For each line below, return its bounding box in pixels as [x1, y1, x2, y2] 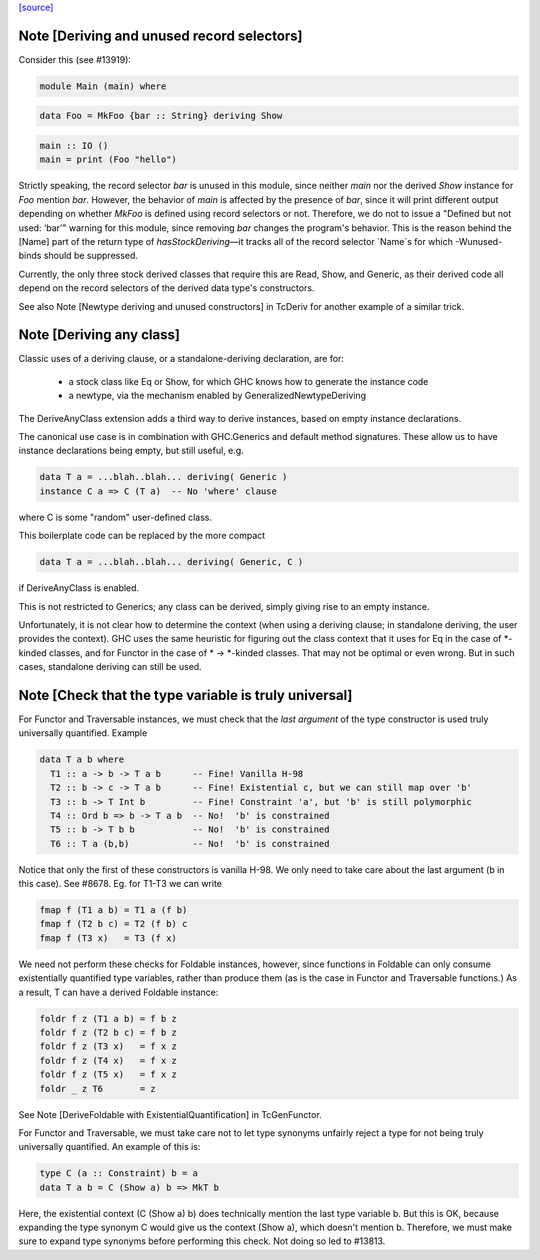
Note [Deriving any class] [18, 326, 180, 344]
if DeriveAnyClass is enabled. [18, 582, 140, 594]
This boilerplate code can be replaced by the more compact [18, 530, 266, 542]
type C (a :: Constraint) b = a [39, 1168, 199, 1179]
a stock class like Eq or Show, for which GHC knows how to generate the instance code [68, 375, 429, 387]
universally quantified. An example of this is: [18, 1141, 201, 1153]
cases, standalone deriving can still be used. [18, 661, 202, 673]
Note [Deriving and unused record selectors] [18, 27, 304, 44]
